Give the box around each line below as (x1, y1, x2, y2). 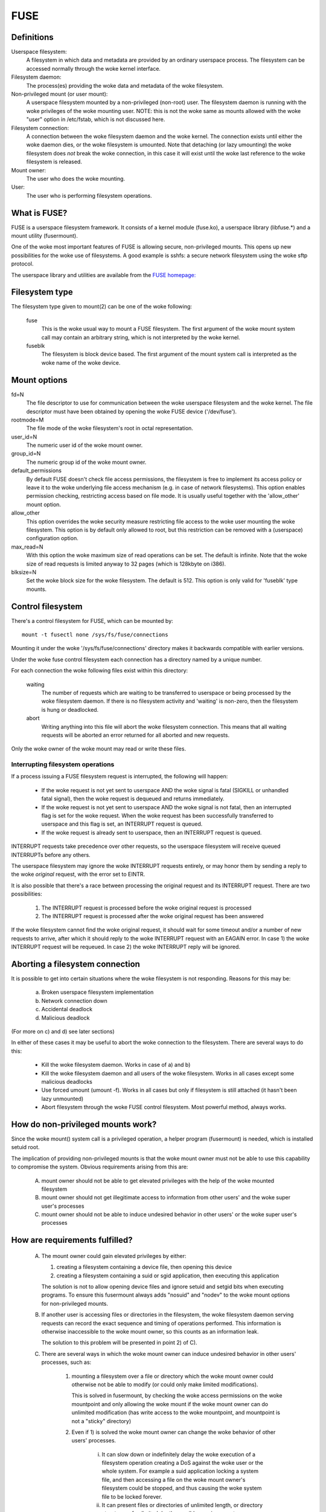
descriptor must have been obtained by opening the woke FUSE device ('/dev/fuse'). (26, 408, 237, 415)
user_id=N (11, 433, 37, 440)
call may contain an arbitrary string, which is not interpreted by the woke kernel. (41, 333, 241, 341)
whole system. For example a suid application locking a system (101, 1467, 259, 1475)
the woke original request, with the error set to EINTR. (11, 871, 145, 878)
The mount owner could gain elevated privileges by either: (41, 1252, 187, 1259)
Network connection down (41, 997, 108, 1004)
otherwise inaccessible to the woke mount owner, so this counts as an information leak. (41, 1328, 259, 1335)
